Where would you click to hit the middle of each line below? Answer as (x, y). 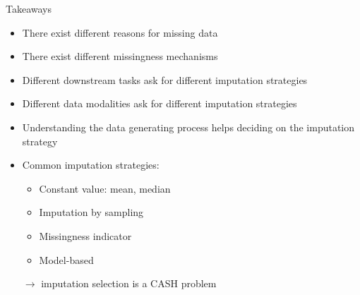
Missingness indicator (85, 235)
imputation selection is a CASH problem (129, 283)
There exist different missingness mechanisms (120, 56)
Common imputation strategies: (91, 165)
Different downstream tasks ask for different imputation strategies (165, 79)
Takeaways (29, 8)
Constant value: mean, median (105, 188)
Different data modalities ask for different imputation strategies (160, 103)
